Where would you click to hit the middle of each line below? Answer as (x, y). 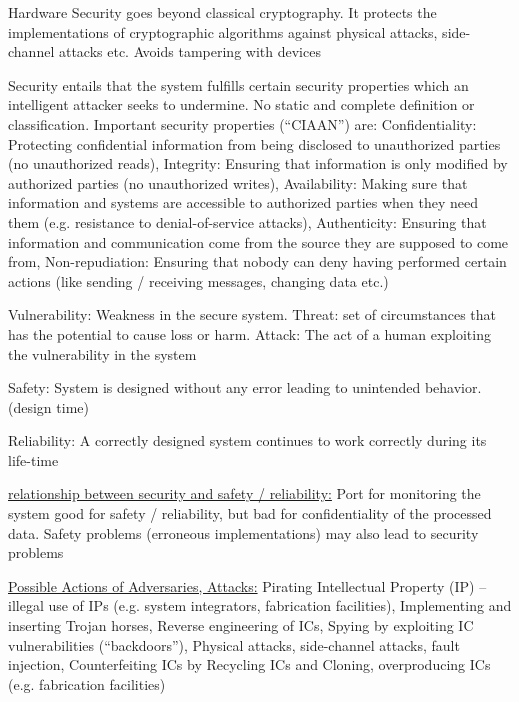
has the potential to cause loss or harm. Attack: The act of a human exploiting (249, 333)
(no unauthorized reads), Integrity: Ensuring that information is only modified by (258, 163)
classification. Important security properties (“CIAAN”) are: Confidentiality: (242, 123)
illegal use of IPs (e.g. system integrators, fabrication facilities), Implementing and (260, 605)
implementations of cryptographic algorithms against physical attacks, (223, 31)
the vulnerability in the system (102, 353)
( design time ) (48, 406)
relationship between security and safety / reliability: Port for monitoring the (244, 493)
